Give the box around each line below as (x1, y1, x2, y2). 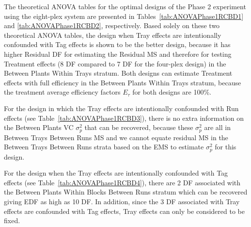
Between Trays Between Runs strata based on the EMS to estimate (4, 142, 204, 152)
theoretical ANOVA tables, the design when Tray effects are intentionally (4, 30, 221, 40)
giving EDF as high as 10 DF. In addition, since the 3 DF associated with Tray (4, 196, 240, 206)
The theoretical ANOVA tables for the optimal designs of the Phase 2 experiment (4, 1, 246, 11)
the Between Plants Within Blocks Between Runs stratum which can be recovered (4, 187, 248, 197)
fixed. (4, 215, 20, 226)
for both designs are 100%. (132, 87, 212, 97)
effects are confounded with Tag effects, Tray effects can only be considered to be (4, 206, 245, 216)
